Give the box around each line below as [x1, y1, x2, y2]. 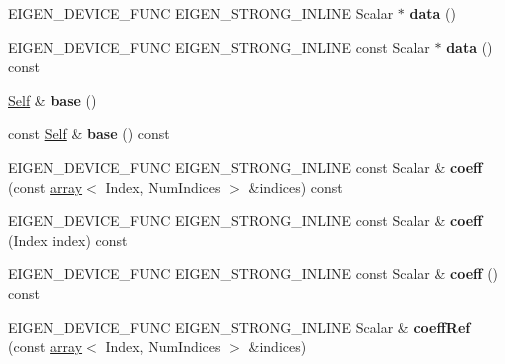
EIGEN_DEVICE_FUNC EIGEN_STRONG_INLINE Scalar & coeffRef [8, 316, 471, 337]
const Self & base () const [8, 123, 170, 144]
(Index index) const [8, 229, 128, 250]
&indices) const [248, 176, 343, 197]
